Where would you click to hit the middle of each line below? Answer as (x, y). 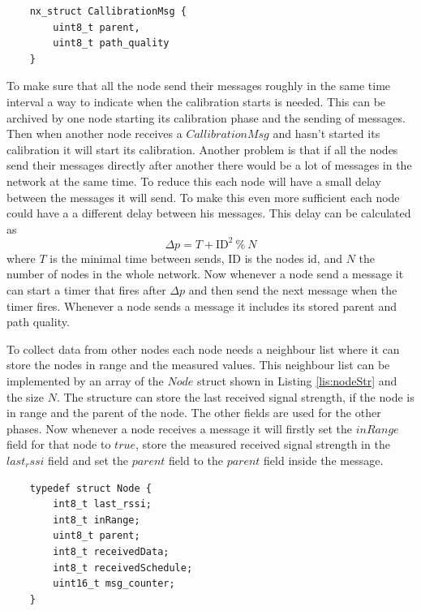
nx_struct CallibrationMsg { (108, 11)
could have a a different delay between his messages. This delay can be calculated (209, 213)
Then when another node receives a (95, 133)
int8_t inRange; (97, 520)
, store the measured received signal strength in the (263, 444)
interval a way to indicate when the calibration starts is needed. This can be (196, 101)
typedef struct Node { (90, 488)
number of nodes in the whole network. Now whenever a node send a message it (205, 274)
